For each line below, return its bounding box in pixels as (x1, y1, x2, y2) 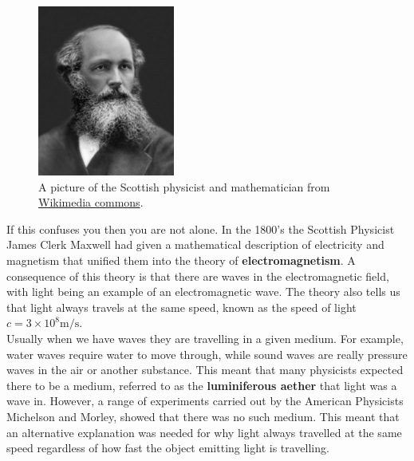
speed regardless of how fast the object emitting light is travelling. (6, 439, 329, 456)
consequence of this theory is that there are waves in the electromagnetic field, (6, 267, 389, 284)
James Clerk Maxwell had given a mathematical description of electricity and (6, 236, 384, 253)
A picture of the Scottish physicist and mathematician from (38, 178, 330, 195)
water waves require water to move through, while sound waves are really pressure (6, 345, 408, 362)
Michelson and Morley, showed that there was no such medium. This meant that (6, 408, 400, 424)
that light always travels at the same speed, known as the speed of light (6, 298, 357, 315)
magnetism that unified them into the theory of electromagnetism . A (6, 252, 356, 268)
